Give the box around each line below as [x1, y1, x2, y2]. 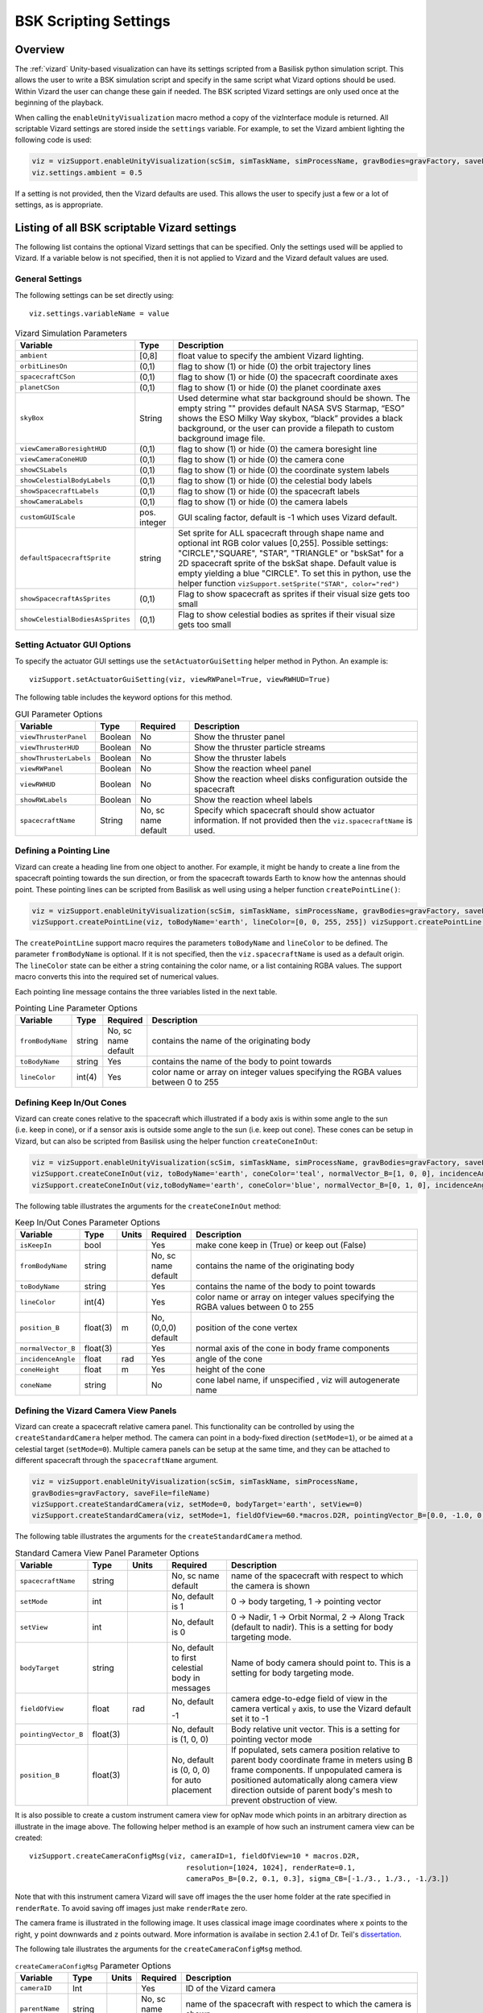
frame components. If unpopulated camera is [230, 1764, 402, 1775]
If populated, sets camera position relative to [230, 1744, 400, 1755]
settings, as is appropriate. [14, 200, 104, 209]
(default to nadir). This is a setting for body [230, 1622, 394, 1633]
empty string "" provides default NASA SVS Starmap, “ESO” [177, 403, 405, 414]
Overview [14, 43, 65, 56]
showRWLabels [19, 796, 68, 804]
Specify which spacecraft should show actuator [193, 805, 375, 816]
